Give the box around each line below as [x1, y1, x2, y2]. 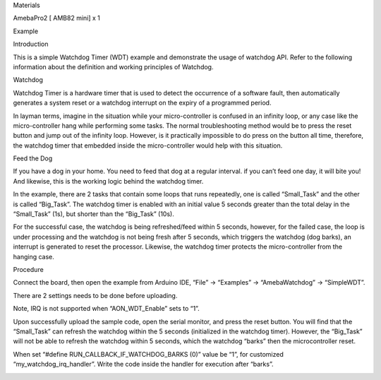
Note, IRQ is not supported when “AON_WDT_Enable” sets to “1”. [13, 304, 200, 313]
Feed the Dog [13, 154, 53, 162]
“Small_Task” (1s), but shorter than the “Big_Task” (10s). [13, 210, 174, 218]
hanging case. [13, 252, 54, 261]
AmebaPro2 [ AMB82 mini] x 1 [13, 14, 100, 23]
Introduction [13, 40, 49, 49]
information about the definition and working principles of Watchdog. [13, 62, 214, 71]
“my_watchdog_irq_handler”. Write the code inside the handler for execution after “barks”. [13, 360, 274, 369]
